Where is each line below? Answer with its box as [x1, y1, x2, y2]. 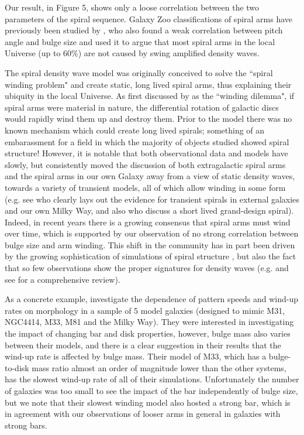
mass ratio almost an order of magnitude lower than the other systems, [32, 361, 286, 374]
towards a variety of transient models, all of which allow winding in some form [5, 181, 286, 193]
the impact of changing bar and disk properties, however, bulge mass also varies [5, 327, 291, 340]
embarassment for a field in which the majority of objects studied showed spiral [5, 135, 289, 148]
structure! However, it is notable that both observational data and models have [5, 147, 288, 159]
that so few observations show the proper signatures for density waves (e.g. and [5, 262, 289, 274]
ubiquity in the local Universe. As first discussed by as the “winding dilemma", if [5, 90, 295, 102]
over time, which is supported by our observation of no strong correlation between [5, 227, 299, 239]
